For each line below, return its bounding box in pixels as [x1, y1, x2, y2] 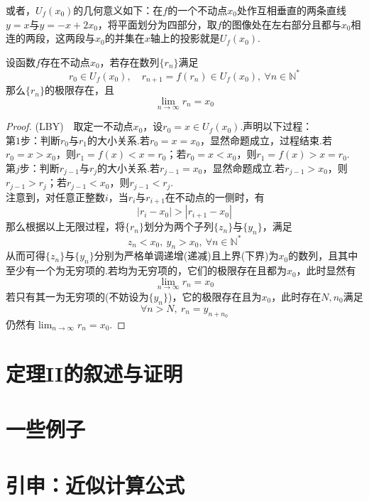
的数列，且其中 [288, 248, 358, 263]
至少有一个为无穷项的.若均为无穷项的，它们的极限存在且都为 [6, 263, 287, 278]
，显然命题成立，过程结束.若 [199, 132, 332, 147]
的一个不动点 [167, 3, 228, 17]
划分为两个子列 [144, 219, 214, 234]
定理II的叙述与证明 [6, 358, 183, 387]
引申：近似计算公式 [6, 470, 185, 499]
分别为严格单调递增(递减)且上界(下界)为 [94, 248, 279, 263]
